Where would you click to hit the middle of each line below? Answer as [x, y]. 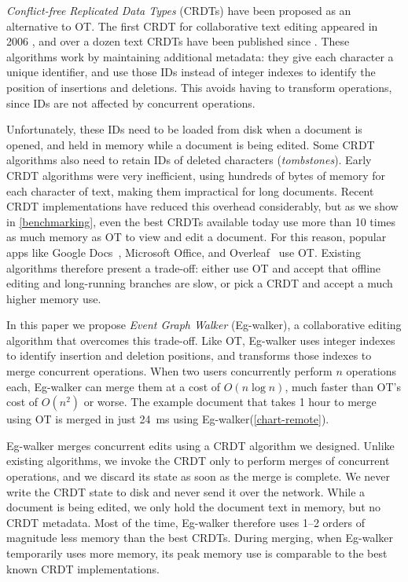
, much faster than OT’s [343, 386]
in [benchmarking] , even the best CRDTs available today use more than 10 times [201, 221]
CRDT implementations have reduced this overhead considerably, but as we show [202, 206]
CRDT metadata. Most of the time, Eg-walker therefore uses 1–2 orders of [186, 522]
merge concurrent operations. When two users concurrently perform [169, 371]
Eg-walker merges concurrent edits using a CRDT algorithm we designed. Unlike [200, 445]
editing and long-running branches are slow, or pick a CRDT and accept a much [200, 283]
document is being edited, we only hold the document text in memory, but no [194, 507]
